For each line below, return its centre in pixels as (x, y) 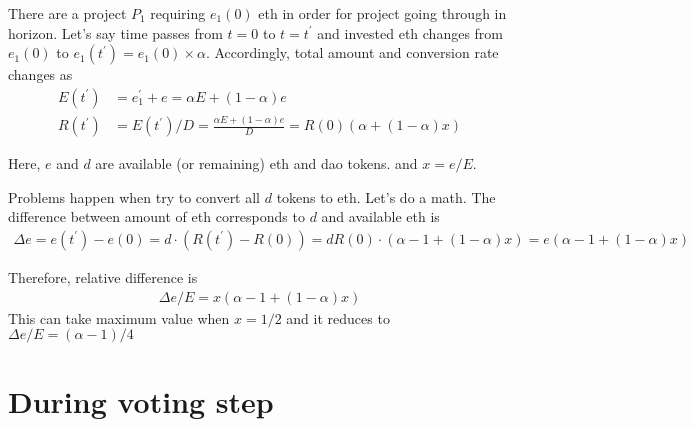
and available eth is (380, 216)
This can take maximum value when (119, 317)
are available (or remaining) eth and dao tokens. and (256, 163)
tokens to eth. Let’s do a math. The (386, 196)
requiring (178, 13)
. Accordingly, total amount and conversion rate (352, 52)
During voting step (141, 401)
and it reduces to (338, 317)
